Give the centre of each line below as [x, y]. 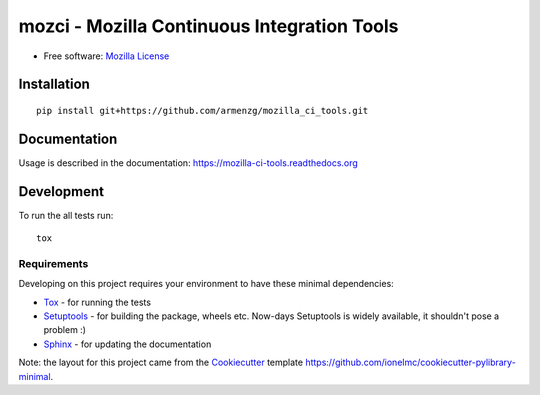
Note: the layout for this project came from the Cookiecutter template [161, 362]
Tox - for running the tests [97, 302]
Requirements [53, 263]
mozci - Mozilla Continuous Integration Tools [208, 26]
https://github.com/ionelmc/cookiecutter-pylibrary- [411, 362]
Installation [54, 84]
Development [61, 191]
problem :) [65, 330]
